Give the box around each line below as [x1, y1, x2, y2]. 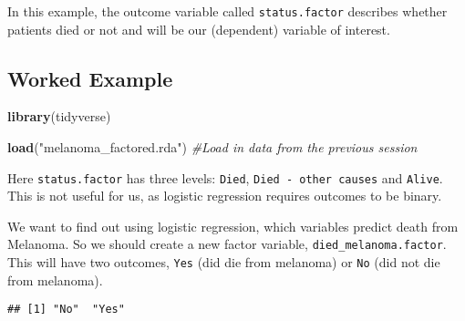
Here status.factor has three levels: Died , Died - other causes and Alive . [7, 168, 443, 187]
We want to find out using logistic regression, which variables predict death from [7, 216, 459, 235]
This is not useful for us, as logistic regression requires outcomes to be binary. [7, 186, 442, 205]
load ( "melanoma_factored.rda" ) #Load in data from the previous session [7, 138, 418, 157]
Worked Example [7, 64, 173, 92]
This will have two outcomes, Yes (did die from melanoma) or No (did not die [7, 253, 440, 272]
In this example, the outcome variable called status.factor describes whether [7, 2, 448, 20]
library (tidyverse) [7, 107, 111, 126]
